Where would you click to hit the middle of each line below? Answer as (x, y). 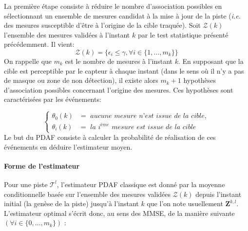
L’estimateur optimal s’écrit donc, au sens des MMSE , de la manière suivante (119, 213)
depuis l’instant (219, 194)
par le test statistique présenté (183, 34)
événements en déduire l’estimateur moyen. (68, 146)
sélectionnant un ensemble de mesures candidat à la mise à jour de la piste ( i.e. (123, 15)
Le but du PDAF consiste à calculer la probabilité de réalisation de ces (110, 137)
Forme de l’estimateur (42, 165)
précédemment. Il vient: (39, 44)
